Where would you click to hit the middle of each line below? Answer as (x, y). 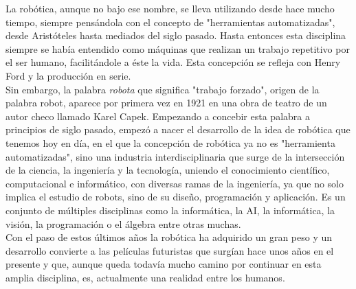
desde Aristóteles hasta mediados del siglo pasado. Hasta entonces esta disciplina (176, 35)
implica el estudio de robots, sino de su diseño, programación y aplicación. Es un (176, 197)
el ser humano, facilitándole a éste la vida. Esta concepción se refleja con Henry (173, 62)
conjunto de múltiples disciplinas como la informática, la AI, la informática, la (170, 210)
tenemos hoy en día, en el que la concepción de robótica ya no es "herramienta (170, 142)
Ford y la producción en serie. (68, 75)
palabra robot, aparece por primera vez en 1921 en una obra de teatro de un (166, 103)
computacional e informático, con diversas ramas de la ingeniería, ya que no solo (175, 183)
